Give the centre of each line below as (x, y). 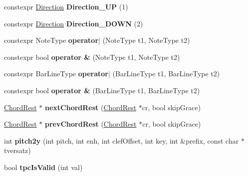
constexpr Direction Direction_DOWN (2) (74, 23)
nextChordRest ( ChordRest (91, 107)
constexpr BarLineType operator (56, 74)
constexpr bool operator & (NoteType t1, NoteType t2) (92, 57)
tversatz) (17, 150)
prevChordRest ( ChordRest (91, 124)
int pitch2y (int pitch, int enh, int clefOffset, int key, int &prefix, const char (122, 140)
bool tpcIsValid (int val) (43, 167)
